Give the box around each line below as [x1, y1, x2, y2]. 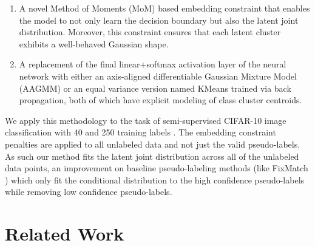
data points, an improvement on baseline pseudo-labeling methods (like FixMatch [5, 162, 308, 174]
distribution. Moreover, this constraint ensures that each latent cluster [19, 26, 281, 38]
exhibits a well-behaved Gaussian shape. [19, 37, 169, 50]
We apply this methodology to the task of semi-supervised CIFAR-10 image [5, 114, 286, 126]
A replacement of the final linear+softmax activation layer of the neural [19, 58, 286, 70]
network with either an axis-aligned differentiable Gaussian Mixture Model [19, 69, 297, 82]
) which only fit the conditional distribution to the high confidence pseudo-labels [5, 173, 305, 186]
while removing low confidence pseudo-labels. [5, 185, 172, 198]
